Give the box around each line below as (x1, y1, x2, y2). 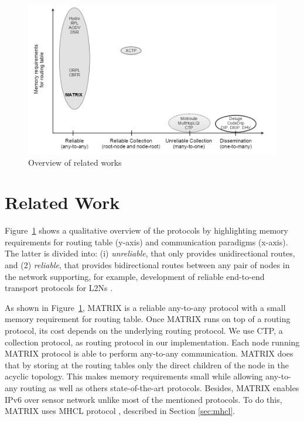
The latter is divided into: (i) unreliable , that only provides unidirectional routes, (5, 247, 295, 259)
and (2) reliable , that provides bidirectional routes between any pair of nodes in (5, 259, 290, 271)
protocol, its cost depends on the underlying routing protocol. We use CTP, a (5, 324, 283, 336)
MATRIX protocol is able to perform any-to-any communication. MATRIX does (5, 347, 293, 360)
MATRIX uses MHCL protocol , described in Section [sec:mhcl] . (5, 405, 235, 417)
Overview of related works (28, 156, 122, 168)
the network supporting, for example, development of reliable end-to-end (5, 270, 265, 282)
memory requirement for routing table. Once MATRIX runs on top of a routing (5, 313, 291, 325)
